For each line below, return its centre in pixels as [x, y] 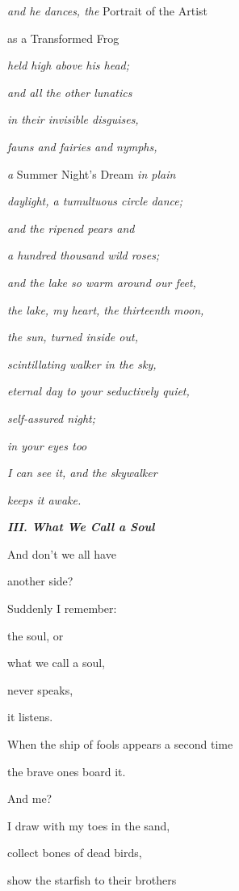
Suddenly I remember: [62, 608]
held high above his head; [69, 65]
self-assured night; [51, 418]
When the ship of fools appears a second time [120, 744]
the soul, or [36, 635]
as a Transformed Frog [63, 38]
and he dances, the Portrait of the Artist [107, 11]
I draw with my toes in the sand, [89, 825]
